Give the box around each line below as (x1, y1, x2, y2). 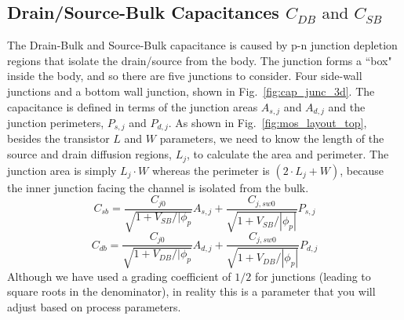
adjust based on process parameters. (7, 299, 181, 315)
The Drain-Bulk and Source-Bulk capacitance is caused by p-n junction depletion (7, 37, 398, 53)
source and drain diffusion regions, (7, 146, 172, 162)
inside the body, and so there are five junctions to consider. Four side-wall (7, 67, 362, 84)
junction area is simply (7, 162, 117, 178)
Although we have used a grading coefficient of (7, 267, 231, 284)
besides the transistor (7, 130, 110, 147)
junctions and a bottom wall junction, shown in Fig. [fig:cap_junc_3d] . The (7, 82, 375, 99)
